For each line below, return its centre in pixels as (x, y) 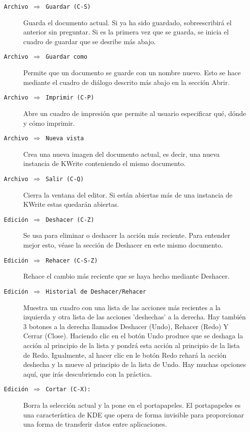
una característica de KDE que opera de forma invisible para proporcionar (134, 414)
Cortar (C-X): (68, 390)
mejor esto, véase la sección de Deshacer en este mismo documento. (123, 245)
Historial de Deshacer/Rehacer (96, 291)
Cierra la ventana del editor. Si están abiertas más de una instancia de (128, 194)
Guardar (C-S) (68, 7)
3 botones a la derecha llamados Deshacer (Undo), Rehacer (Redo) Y (126, 326)
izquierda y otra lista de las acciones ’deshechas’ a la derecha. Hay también (135, 317)
